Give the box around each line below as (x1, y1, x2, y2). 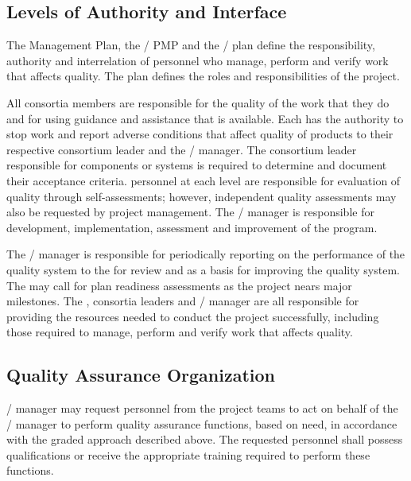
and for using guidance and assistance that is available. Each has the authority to (6, 110, 404, 126)
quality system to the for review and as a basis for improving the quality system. (6, 261, 400, 277)
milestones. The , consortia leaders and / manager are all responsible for (6, 293, 359, 309)
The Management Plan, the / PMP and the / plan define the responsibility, (6, 37, 375, 53)
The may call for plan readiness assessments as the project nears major (6, 277, 352, 293)
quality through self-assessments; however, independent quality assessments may (6, 188, 397, 204)
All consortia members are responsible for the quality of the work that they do (6, 94, 390, 111)
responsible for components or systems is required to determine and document (6, 157, 387, 173)
